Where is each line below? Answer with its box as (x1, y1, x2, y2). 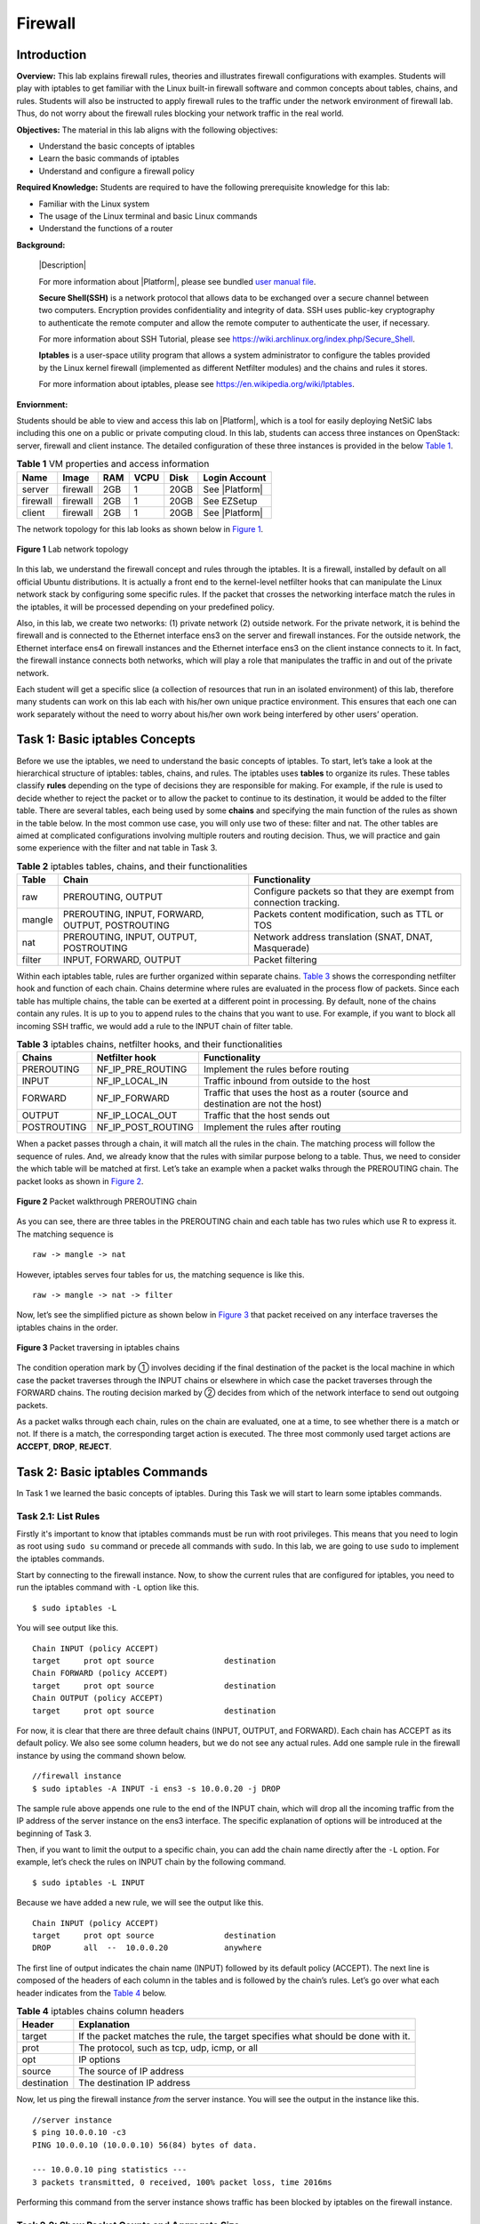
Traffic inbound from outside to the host (203, 1075, 371, 1087)
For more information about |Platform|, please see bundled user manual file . (38, 276, 316, 286)
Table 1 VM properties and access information (16, 458, 210, 471)
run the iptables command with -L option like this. (16, 1582, 200, 1592)
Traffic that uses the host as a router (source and (203, 1086, 409, 1099)
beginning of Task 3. (16, 1828, 92, 1839)
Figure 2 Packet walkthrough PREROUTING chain (16, 1196, 197, 1206)
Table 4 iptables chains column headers (16, 2005, 185, 2018)
